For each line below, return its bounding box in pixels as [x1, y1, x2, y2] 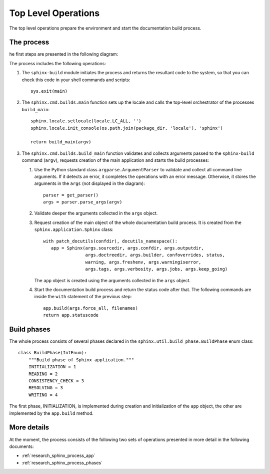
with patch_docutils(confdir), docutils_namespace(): [43, 238, 177, 244]
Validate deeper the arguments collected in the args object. [34, 210, 158, 216]
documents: [9, 443, 34, 449]
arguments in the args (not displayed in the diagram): [34, 180, 145, 186]
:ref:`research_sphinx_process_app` [21, 452, 95, 458]
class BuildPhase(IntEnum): [18, 350, 87, 356]
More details [9, 423, 49, 432]
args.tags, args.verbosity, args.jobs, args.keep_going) [85, 266, 228, 272]
